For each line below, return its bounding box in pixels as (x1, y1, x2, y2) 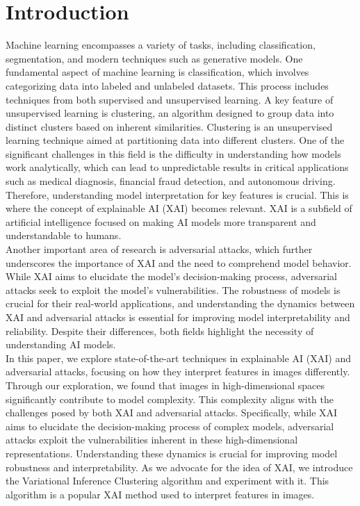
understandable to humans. (6, 228, 122, 243)
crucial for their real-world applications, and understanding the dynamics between (6, 296, 355, 311)
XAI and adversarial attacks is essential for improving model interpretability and (6, 310, 350, 324)
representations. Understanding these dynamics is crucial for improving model (6, 446, 338, 460)
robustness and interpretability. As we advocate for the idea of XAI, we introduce (6, 459, 353, 474)
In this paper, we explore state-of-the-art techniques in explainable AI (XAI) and (6, 350, 351, 365)
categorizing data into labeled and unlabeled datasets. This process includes (6, 78, 329, 92)
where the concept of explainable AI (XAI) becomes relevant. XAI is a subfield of (6, 201, 352, 215)
